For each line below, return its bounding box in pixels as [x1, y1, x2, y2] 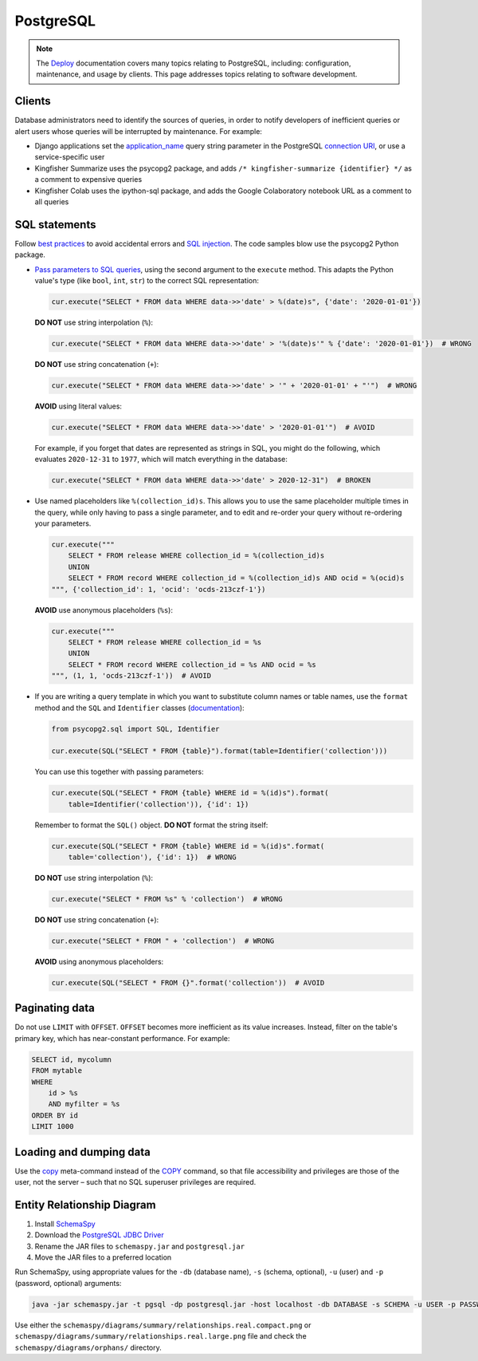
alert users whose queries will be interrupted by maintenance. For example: [14, 126, 263, 136]
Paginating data [14, 1001, 95, 1015]
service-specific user [34, 152, 105, 162]
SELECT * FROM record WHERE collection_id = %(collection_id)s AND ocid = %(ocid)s [68, 574, 405, 582]
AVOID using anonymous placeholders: [34, 957, 164, 966]
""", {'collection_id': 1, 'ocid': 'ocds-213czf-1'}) [51, 585, 266, 594]
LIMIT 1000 [31, 1122, 74, 1131]
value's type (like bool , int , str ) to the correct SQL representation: [34, 276, 259, 286]
